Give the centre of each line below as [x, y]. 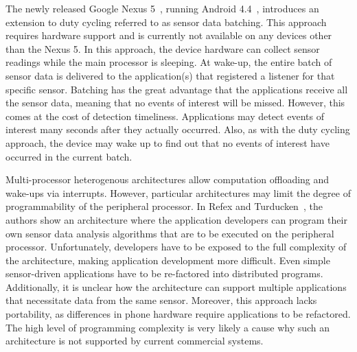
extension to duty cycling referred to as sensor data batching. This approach [166, 22]
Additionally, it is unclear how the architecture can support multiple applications [176, 286]
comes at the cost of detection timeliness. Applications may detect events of [165, 116]
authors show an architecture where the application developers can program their [176, 219]
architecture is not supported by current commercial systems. [135, 341]
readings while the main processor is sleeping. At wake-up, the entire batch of [169, 62]
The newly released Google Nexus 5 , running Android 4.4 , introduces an [162, 8]
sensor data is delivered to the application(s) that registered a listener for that [170, 75]
